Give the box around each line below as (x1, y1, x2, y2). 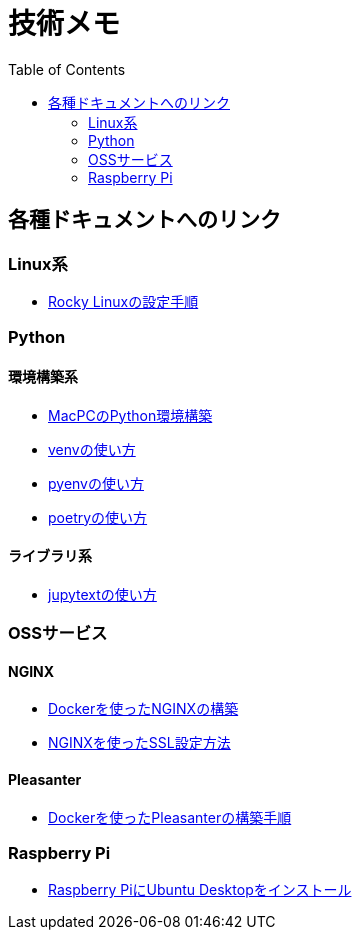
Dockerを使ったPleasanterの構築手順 (48, 808, 292, 826)
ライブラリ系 (8, 547, 92, 565)
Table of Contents (8, 60, 126, 78)
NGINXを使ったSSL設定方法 (48, 734, 231, 752)
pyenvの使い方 (48, 474, 144, 492)
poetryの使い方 (48, 508, 148, 526)
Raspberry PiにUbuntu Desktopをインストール (48, 881, 352, 899)
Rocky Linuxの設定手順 (48, 292, 199, 310)
